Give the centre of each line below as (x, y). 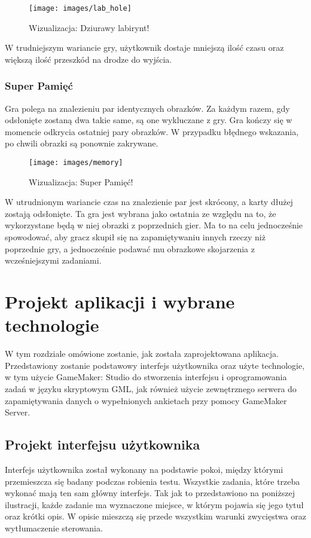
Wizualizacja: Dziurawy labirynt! (89, 27)
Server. (18, 412)
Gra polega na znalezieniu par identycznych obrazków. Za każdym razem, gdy (147, 108)
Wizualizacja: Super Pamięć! (81, 181)
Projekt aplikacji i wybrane (120, 302)
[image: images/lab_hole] (80, 8)
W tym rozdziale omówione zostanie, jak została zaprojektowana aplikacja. (142, 354)
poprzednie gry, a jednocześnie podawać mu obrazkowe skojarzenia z (130, 248)
